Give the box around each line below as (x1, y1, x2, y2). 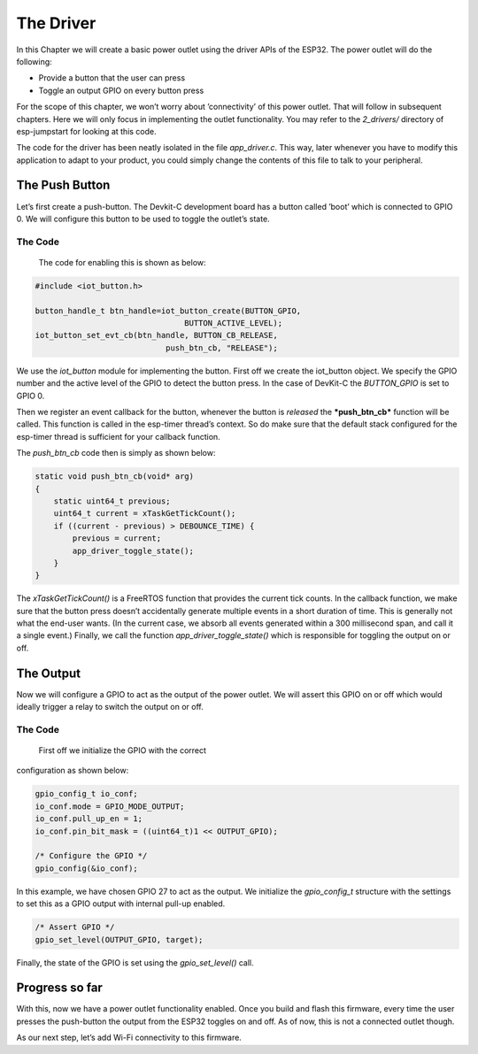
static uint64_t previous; (53, 496, 172, 506)
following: (16, 56, 52, 66)
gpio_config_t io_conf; (35, 789, 139, 799)
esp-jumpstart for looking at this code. (16, 126, 157, 136)
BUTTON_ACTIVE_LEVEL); (184, 319, 283, 328)
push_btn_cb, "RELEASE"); (165, 342, 278, 353)
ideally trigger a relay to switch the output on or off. (16, 702, 204, 712)
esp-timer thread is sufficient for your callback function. (16, 431, 220, 442)
